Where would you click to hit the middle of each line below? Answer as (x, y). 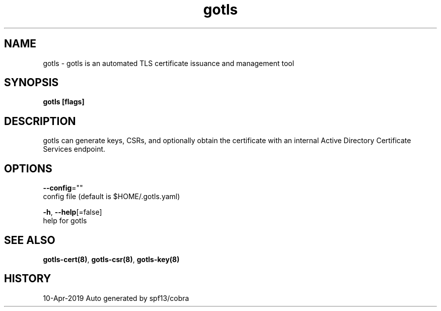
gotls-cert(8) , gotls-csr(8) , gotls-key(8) (111, 259)
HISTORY (28, 279)
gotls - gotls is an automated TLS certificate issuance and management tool (169, 63)
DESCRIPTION (40, 121)
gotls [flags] (64, 102)
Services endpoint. (74, 149)
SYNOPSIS (31, 83)
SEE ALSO (30, 240)
